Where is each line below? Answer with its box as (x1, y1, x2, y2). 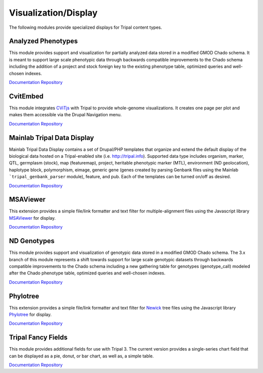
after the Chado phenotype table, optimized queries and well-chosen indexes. (9, 270, 166, 276)
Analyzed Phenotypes (9, 37, 78, 45)
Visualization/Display (9, 7, 98, 18)
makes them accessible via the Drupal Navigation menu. (9, 112, 122, 118)
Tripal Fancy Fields (9, 333, 68, 342)
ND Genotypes (9, 237, 55, 245)
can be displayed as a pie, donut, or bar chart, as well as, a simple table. (9, 353, 154, 359)
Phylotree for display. (9, 311, 52, 317)
